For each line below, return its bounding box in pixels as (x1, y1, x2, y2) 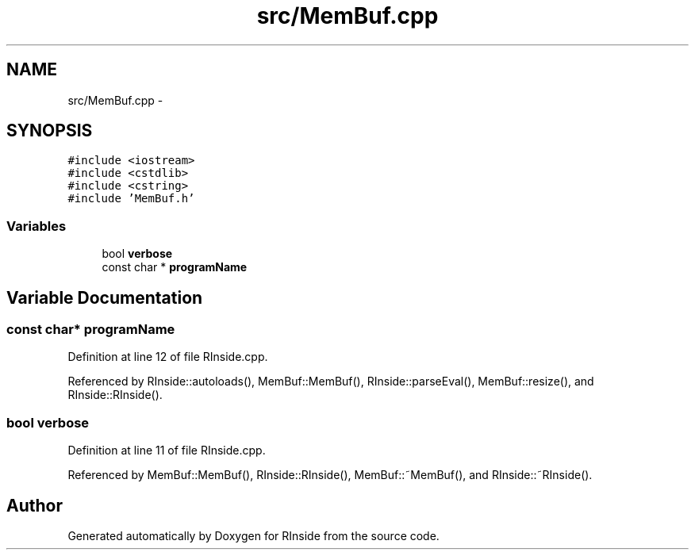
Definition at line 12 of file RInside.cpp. (67, 350, 268, 364)
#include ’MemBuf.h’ (67, 192, 195, 205)
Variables (6, 217, 67, 234)
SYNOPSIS (6, 121, 93, 141)
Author (6, 495, 63, 516)
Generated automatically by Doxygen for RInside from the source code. (67, 529, 440, 543)
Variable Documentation (6, 287, 203, 308)
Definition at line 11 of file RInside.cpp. (67, 443, 266, 458)
